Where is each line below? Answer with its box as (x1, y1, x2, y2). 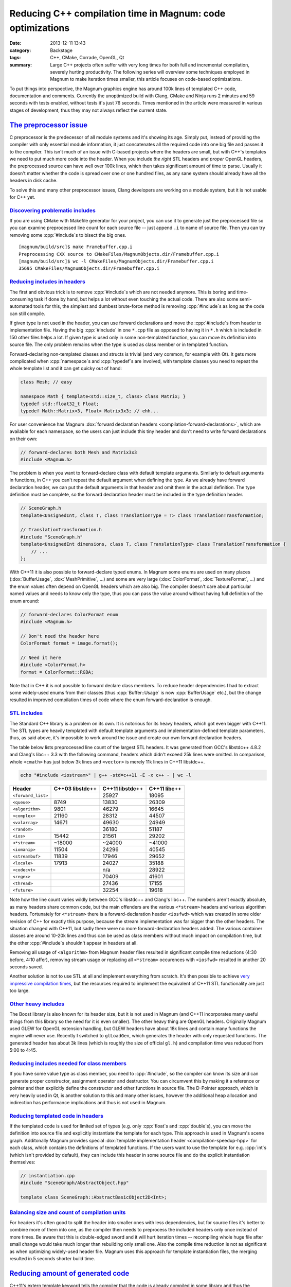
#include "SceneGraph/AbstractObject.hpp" (20, 1180, 129, 1186)
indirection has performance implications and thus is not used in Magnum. (9, 1099, 167, 1105)
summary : (9, 62, 32, 68)
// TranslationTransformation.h (20, 527, 102, 533)
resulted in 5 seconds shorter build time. (9, 1255, 95, 1261)
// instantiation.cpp (20, 1173, 75, 1179)
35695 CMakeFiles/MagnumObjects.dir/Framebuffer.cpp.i (19, 266, 160, 271)
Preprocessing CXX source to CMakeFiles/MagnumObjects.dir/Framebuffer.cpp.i (19, 251, 220, 257)
